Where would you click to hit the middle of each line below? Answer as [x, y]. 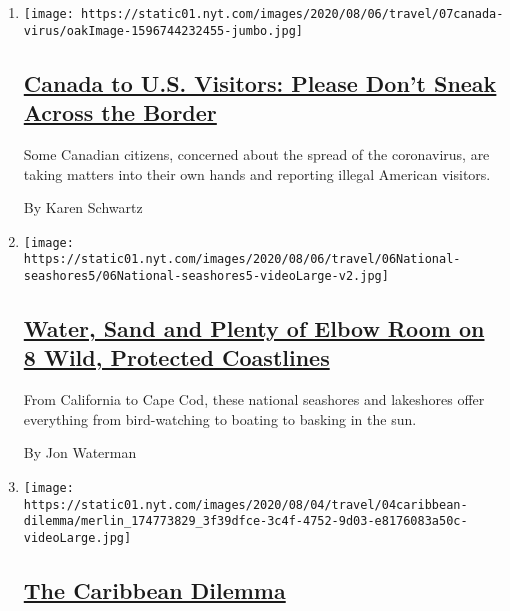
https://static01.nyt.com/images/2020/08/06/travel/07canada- [292, 14]
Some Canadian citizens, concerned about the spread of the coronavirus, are [256, 153]
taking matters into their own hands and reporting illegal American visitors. [257, 173]
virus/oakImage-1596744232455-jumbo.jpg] [163, 30]
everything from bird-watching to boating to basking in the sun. [220, 418]
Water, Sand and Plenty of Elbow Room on [254, 328]
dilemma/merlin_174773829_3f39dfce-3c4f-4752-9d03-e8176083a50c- [245, 521]
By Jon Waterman [80, 452]
